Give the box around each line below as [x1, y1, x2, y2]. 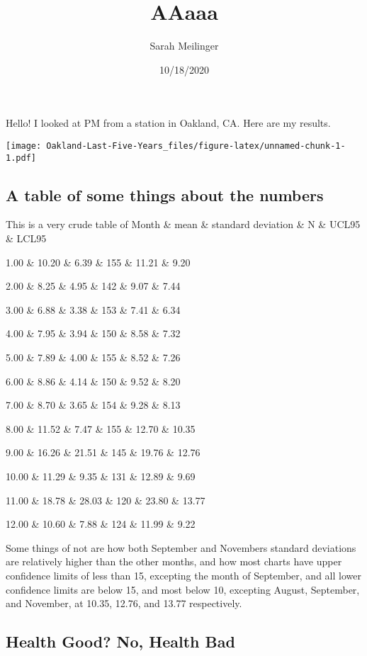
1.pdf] [6, 152, 36, 163]
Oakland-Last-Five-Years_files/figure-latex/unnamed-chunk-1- [46, 140, 346, 151]
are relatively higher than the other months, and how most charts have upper [6, 554, 342, 569]
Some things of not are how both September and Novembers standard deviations [6, 540, 356, 555]
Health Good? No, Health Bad [6, 630, 235, 652]
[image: [6, 140, 42, 151]
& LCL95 [6, 231, 47, 246]
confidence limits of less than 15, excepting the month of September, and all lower [6, 567, 361, 582]
